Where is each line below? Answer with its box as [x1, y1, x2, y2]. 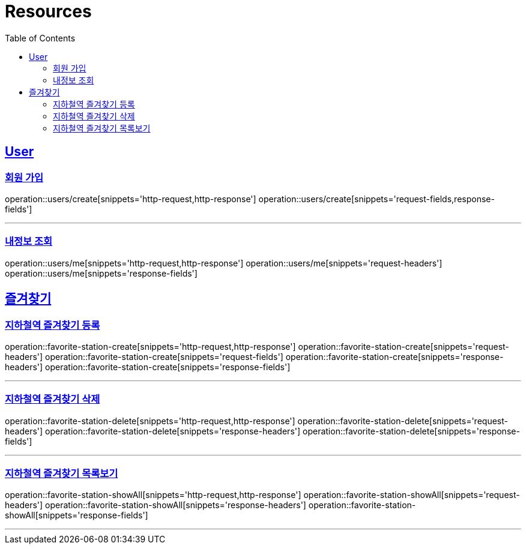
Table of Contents [5, 32, 76, 43]
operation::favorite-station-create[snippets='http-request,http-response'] [5, 341, 296, 352]
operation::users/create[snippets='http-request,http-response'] [5, 193, 256, 204]
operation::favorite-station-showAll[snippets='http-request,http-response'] [5, 490, 301, 500]
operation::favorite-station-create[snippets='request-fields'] [45, 351, 283, 362]
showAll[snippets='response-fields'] [5, 510, 148, 521]
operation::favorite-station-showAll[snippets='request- [303, 490, 520, 500]
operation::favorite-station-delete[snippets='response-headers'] [45, 425, 301, 436]
